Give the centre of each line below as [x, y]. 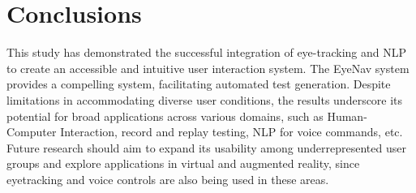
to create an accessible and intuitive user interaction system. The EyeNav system [208, 68]
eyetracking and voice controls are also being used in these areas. [168, 179]
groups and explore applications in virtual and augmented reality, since [183, 163]
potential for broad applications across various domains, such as [165, 116]
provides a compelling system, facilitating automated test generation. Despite [199, 84]
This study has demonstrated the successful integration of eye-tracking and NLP [206, 52]
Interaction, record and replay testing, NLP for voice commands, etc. [232, 132]
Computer [32, 132]
